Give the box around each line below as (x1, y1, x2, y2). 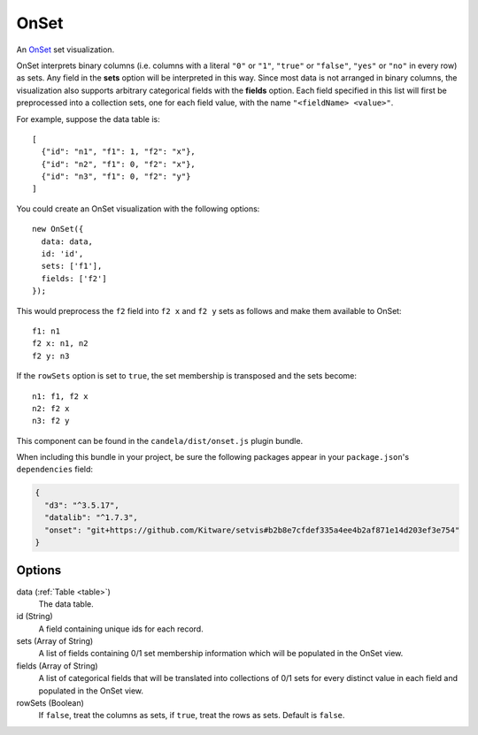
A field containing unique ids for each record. (38, 624, 204, 634)
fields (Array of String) (16, 660, 98, 671)
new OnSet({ (32, 224, 84, 234)
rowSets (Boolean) (16, 698, 84, 708)
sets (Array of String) (16, 636, 94, 647)
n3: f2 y (32, 416, 70, 426)
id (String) (16, 611, 53, 622)
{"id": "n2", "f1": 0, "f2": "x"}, (41, 159, 197, 169)
